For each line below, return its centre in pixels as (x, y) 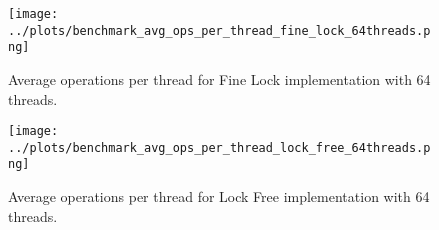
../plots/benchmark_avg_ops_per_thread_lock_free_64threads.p (219, 147)
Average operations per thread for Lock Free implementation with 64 (219, 196)
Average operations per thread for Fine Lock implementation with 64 (219, 78)
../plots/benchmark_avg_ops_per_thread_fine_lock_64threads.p (219, 30)
